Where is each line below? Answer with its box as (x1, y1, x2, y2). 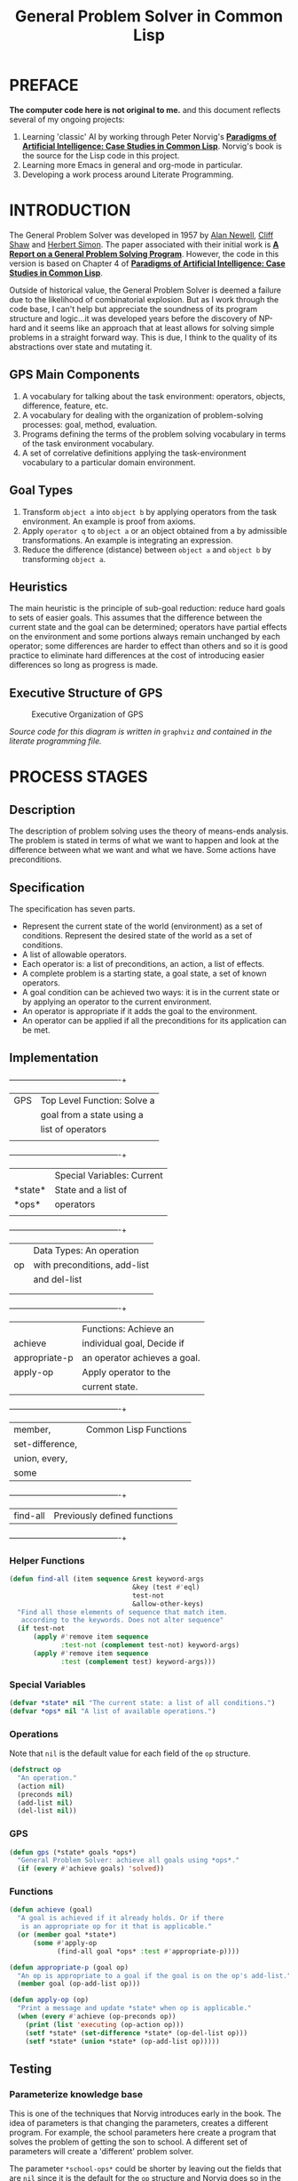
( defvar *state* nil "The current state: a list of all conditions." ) (9, 1698, 276, 1707)
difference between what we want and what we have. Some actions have (9, 845, 277, 856)
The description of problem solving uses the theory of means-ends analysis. (9, 825, 289, 837)
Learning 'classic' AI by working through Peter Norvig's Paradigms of (21, 131, 277, 141)
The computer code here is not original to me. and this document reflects (9, 104, 281, 115)
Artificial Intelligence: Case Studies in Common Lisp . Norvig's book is (21, 141, 282, 151)
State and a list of (54, 1183, 128, 1195)
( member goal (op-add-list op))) (17, 1979, 141, 1989)
